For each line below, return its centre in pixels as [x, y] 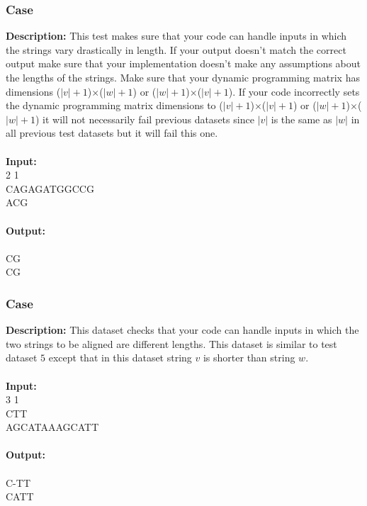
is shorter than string [249, 358]
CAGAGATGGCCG [50, 188]
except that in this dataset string [120, 358]
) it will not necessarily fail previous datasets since [145, 119]
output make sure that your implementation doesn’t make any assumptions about [183, 63]
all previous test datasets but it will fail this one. [112, 133]
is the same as [301, 119]
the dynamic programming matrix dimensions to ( [114, 105]
